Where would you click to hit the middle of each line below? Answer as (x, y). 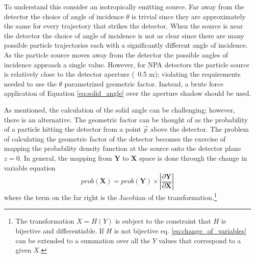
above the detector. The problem (200, 129)
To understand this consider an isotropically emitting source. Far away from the (124, 6)
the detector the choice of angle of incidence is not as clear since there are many (124, 35)
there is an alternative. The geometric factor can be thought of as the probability (126, 119)
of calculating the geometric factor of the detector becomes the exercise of (115, 138)
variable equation (30, 167)
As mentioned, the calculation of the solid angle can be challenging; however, (120, 109)
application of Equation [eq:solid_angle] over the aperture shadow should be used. (127, 93)
